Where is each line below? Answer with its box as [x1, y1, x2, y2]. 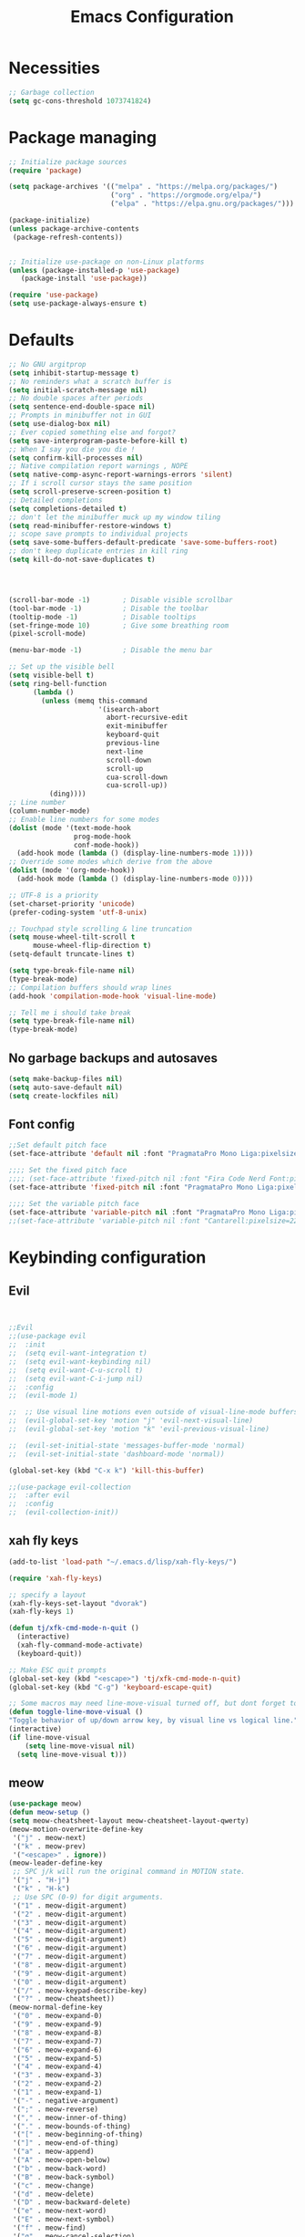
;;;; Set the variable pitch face [8, 1199, 140, 1208]
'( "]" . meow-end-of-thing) [12, 2138, 119, 2148]
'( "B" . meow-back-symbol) [12, 2172, 116, 2181]
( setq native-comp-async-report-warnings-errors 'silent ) [8, 470, 233, 480]
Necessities [8, 57, 101, 78]
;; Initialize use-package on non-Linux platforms [8, 257, 205, 266]
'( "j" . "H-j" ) [12, 1876, 70, 1885]
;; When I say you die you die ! [8, 444, 136, 453]
